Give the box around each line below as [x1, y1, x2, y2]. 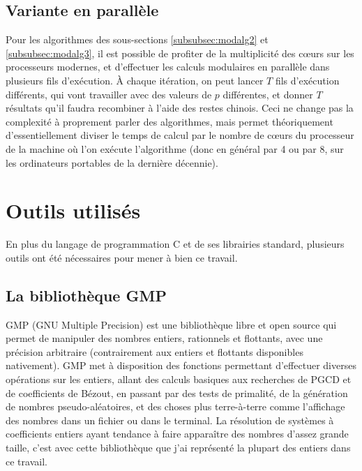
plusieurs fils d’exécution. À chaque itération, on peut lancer [6, 73, 264, 87]
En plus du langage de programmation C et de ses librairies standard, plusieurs [6, 237, 345, 251]
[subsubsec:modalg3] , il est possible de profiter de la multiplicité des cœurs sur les [6, 45, 354, 60]
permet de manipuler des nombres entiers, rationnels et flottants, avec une [6, 331, 323, 345]
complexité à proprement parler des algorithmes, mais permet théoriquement [6, 114, 333, 128]
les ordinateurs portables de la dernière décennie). [6, 155, 218, 170]
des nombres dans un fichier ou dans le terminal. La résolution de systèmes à [6, 412, 334, 427]
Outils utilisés [6, 196, 141, 225]
